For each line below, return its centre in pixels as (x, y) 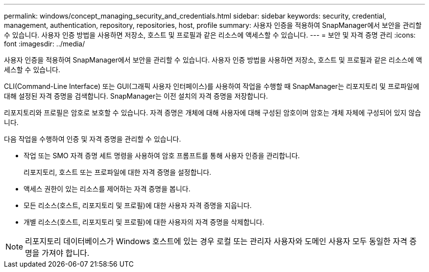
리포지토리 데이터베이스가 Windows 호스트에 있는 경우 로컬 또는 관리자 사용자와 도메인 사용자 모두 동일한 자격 (216, 241)
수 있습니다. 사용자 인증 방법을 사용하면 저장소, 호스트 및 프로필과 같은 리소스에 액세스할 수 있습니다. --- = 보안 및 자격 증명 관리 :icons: (210, 35)
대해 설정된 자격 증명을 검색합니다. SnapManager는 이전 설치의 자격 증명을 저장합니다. (136, 96)
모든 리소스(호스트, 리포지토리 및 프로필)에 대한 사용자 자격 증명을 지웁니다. (138, 205)
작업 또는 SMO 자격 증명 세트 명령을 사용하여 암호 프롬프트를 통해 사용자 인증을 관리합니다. (162, 156)
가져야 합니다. (66, 253)
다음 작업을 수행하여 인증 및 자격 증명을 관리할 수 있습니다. (93, 139)
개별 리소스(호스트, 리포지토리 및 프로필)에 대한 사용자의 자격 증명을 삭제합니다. (144, 222)
